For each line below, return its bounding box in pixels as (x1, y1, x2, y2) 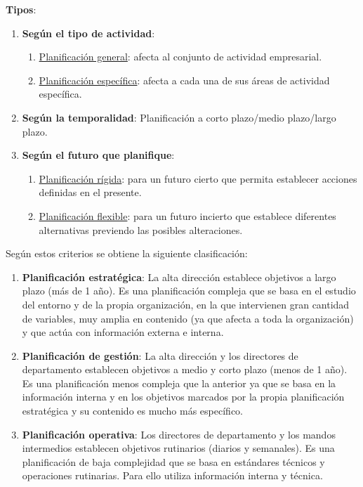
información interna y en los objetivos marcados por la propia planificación (22, 389, 345, 404)
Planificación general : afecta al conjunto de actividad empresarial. (39, 49, 322, 64)
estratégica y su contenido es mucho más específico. (22, 403, 243, 418)
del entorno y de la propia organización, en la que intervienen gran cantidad (22, 297, 350, 311)
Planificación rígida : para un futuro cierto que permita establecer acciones (39, 171, 357, 186)
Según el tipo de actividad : (22, 25, 155, 40)
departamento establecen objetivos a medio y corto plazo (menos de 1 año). (22, 362, 348, 377)
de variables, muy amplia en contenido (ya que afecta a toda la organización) (22, 311, 354, 325)
